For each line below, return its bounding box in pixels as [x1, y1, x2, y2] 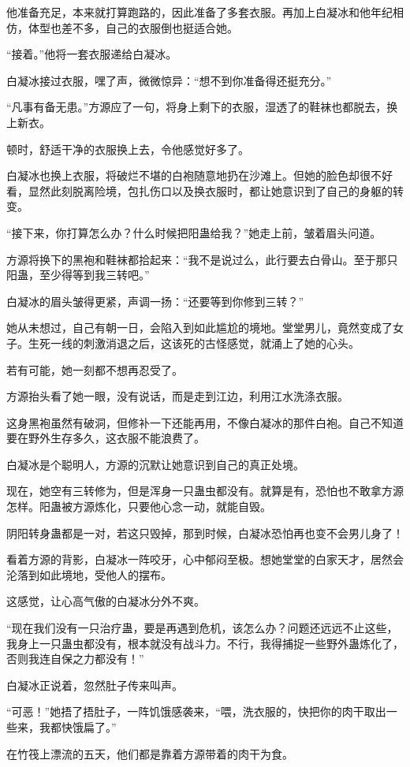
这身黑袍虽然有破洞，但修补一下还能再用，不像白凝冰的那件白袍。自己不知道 [6, 414, 404, 430]
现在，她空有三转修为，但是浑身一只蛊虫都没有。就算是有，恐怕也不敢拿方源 [6, 482, 404, 499]
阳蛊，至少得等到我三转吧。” [6, 266, 150, 283]
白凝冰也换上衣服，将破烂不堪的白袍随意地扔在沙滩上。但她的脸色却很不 [6, 167, 382, 184]
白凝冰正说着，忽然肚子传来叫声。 [6, 676, 183, 693]
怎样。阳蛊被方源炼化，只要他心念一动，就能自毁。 [6, 498, 271, 515]
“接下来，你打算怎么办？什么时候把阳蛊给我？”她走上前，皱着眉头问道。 [6, 224, 382, 240]
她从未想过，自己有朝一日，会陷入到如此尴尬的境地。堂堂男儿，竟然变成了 [6, 319, 393, 336]
